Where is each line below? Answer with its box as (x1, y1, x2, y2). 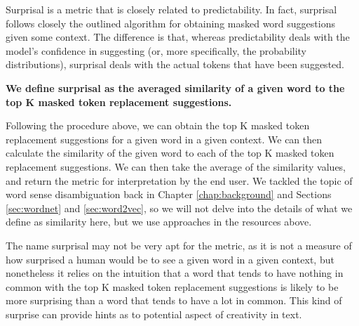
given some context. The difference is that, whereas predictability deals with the (6, 30, 350, 44)
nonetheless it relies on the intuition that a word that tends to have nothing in (6, 266, 344, 280)
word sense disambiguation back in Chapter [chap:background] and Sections (6, 187, 332, 202)
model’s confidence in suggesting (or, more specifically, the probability (6, 43, 307, 58)
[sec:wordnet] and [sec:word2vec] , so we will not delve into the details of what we (6, 200, 353, 215)
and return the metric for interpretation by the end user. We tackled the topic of (6, 173, 353, 188)
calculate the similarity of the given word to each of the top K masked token (6, 145, 334, 160)
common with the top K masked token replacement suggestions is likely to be (6, 279, 339, 294)
